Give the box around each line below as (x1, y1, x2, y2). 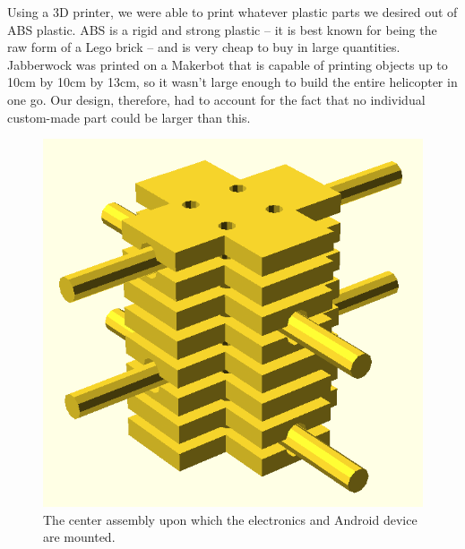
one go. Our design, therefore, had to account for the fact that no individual (7, 90, 426, 108)
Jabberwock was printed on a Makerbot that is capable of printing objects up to (7, 55, 448, 73)
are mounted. (43, 528, 116, 546)
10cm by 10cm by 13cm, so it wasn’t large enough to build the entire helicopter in (7, 73, 458, 91)
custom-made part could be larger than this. (7, 107, 251, 126)
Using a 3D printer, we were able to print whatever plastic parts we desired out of (7, 3, 458, 21)
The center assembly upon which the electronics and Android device (43, 510, 418, 528)
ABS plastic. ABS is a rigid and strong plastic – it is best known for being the (7, 20, 437, 39)
